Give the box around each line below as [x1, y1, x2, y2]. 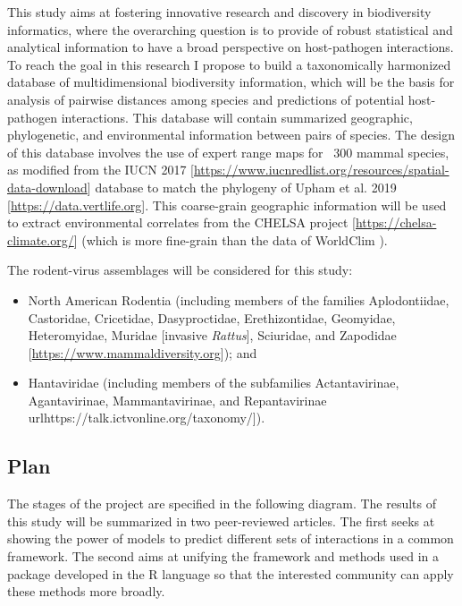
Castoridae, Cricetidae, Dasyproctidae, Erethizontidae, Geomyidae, [28, 308, 396, 327]
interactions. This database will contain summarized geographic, [61, 107, 413, 126]
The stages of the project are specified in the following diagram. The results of [7, 494, 437, 513]
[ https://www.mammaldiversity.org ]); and [28, 343, 257, 362]
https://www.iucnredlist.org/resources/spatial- [193, 160, 449, 179]
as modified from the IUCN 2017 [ [7, 160, 194, 179]
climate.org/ [7, 230, 74, 249]
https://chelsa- [355, 213, 437, 232]
